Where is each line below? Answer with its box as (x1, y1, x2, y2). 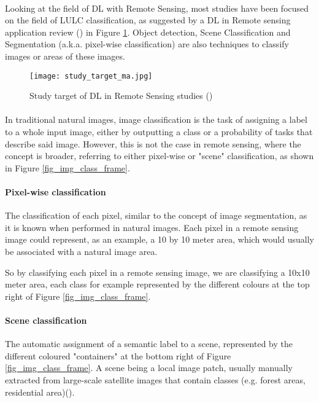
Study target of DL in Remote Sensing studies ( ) (29, 89, 213, 102)
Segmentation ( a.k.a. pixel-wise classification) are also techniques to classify (5, 37, 289, 50)
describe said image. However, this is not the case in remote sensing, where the (5, 137, 301, 150)
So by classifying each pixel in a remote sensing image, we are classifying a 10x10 (5, 265, 310, 278)
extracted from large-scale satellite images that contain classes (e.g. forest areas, (5, 373, 306, 386)
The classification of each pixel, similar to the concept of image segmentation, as (5, 209, 307, 222)
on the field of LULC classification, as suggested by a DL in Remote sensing (5, 14, 291, 26)
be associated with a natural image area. (5, 245, 158, 257)
